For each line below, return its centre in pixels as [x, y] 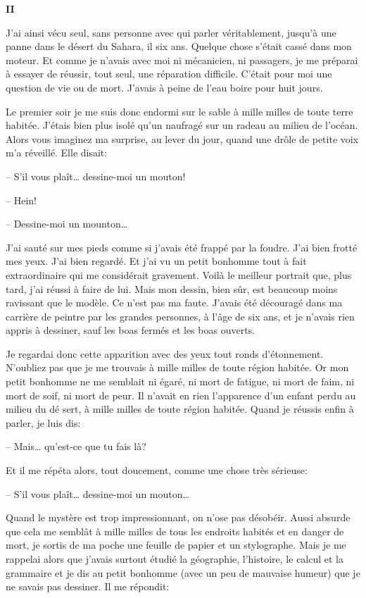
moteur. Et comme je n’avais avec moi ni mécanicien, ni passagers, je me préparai [182, 60]
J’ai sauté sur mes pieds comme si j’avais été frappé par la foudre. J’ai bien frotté [182, 247]
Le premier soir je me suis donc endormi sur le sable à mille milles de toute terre [179, 111]
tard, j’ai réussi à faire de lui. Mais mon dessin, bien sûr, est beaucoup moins [172, 288]
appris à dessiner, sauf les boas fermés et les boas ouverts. [130, 330]
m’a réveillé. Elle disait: [57, 152]
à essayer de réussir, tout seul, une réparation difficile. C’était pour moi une [169, 74]
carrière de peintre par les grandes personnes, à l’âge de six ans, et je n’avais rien [180, 316]
